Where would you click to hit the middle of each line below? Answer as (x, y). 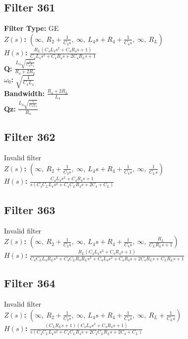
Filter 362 (30, 137)
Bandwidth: (24, 93)
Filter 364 (30, 283)
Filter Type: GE (31, 28)
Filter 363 (30, 209)
